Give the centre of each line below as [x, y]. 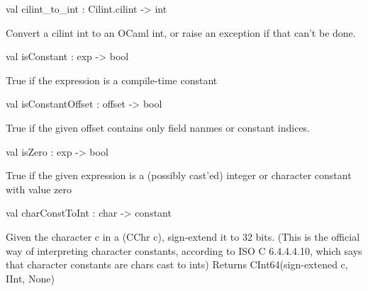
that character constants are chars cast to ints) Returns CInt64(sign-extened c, [177, 264]
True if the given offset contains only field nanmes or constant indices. [158, 127]
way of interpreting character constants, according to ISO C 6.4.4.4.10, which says [184, 250]
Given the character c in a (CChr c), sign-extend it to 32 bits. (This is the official [183, 236]
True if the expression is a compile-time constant [112, 80]
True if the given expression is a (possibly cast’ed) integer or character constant [179, 175]
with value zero [39, 189]
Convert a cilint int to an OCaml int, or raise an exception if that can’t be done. [181, 32]
